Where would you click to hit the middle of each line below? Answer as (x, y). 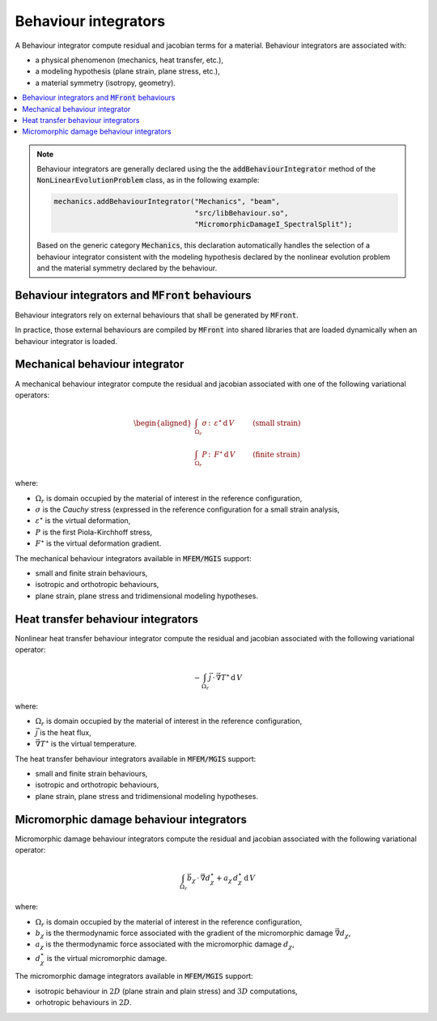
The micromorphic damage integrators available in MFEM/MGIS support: (134, 976)
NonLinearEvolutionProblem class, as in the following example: (148, 180)
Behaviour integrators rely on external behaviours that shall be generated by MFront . (157, 315)
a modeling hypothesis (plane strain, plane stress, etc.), (127, 71)
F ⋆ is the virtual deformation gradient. (98, 543)
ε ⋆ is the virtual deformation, (83, 520)
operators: (32, 395)
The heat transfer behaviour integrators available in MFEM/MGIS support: (136, 759)
